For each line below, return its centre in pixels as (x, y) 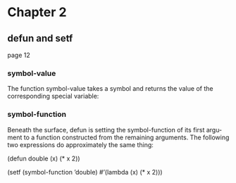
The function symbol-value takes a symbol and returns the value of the (110, 89)
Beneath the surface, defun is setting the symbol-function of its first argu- (115, 130)
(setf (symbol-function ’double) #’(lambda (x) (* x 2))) (85, 172)
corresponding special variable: (53, 96)
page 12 (19, 55)
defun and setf (40, 38)
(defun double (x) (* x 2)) (44, 158)
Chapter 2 (37, 12)
